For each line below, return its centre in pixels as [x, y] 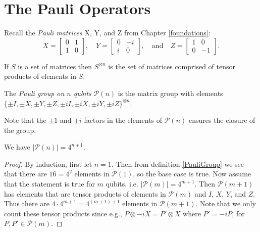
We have [17, 147]
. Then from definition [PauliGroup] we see [178, 164]
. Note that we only [226, 203]
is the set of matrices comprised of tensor [172, 66]
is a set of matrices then [55, 66]
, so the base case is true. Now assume [192, 174]
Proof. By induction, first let [48, 164]
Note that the [25, 120]
